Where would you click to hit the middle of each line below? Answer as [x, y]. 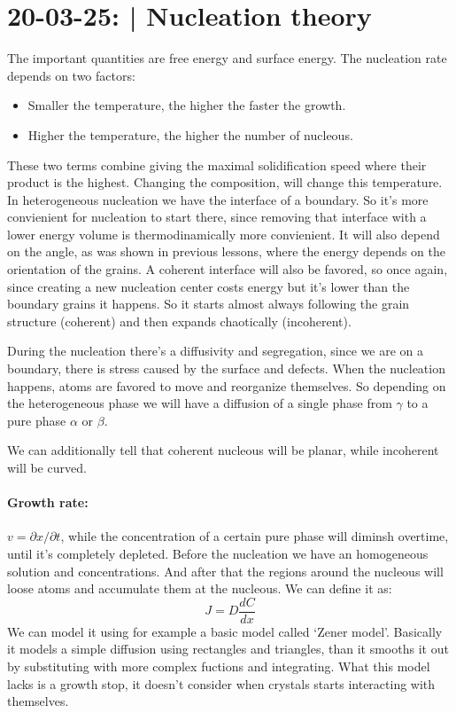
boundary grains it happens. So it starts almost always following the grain [209, 304]
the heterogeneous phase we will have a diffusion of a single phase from [200, 403]
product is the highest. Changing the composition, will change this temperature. [225, 182]
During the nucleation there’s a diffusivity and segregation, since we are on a [216, 351]
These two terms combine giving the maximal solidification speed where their [217, 165]
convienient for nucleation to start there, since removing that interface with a [217, 217]
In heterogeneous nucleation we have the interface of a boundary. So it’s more [218, 199]
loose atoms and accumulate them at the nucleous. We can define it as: [200, 588]
